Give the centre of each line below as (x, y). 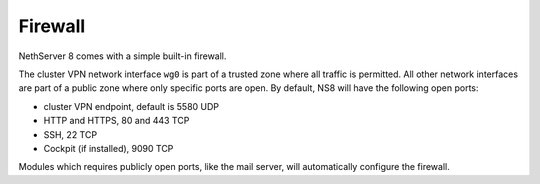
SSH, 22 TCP (70, 134)
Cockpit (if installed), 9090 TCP (108, 148)
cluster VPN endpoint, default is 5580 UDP (131, 106)
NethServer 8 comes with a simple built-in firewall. (122, 56)
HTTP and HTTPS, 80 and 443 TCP (116, 121)
